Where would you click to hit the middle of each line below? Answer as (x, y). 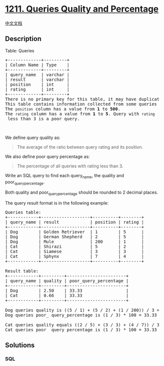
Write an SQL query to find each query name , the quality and (65, 176)
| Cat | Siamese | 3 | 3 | (75, 252)
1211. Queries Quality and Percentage (82, 9)
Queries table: (23, 212)
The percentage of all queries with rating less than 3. (70, 166)
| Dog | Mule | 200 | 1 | (75, 242)
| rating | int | (37, 89)
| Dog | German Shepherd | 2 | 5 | (75, 237)
